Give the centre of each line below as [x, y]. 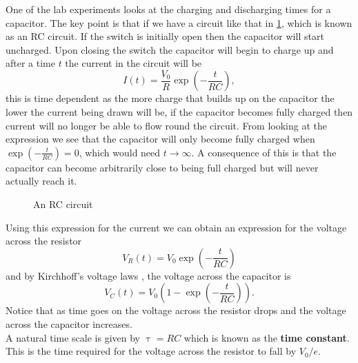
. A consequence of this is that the [264, 152]
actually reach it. [41, 181]
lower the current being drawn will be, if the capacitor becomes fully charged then [179, 112]
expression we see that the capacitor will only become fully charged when [160, 139]
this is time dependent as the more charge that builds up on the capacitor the [170, 98]
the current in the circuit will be [133, 63]
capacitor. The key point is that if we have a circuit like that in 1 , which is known [179, 22]
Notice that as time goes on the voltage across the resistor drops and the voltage [176, 310]
